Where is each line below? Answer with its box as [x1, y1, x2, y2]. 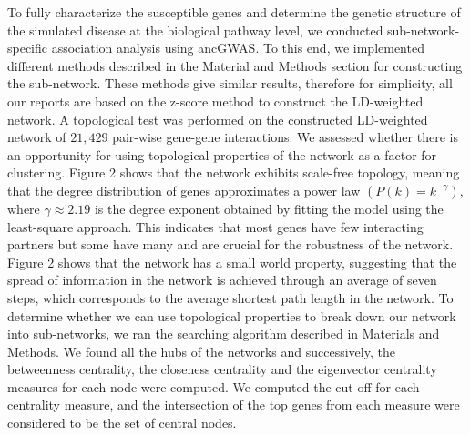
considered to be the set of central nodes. [7, 413, 237, 432]
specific [7, 38, 48, 57]
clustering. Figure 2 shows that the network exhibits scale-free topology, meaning [7, 163, 460, 182]
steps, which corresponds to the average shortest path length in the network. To [7, 288, 454, 307]
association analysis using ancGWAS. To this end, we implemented [51, 38, 424, 57]
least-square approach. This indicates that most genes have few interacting [7, 217, 424, 236]
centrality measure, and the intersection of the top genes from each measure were [7, 395, 460, 414]
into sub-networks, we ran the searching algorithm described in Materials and [7, 324, 440, 343]
